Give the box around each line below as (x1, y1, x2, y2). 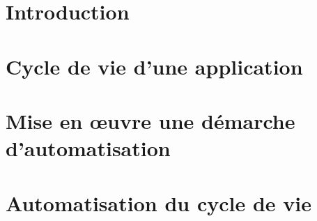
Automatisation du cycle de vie (6, 188, 311, 217)
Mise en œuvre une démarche (6, 106, 295, 135)
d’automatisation (6, 134, 171, 162)
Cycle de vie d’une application (6, 52, 303, 80)
